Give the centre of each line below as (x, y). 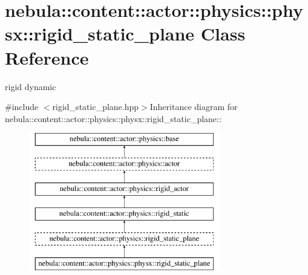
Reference (47, 57)
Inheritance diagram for (194, 107)
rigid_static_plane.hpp (96, 107)
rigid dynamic (31, 86)
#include (22, 107)
